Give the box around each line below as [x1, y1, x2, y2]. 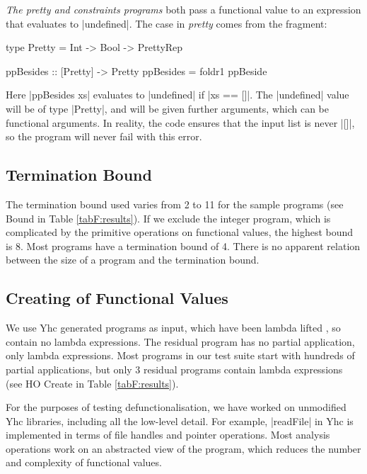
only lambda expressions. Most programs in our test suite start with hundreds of [6, 348, 355, 363]
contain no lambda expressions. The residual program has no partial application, [6, 334, 355, 349]
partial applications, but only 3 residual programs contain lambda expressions [6, 361, 343, 376]
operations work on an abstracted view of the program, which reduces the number [6, 441, 361, 456]
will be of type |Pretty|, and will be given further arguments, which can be [6, 101, 330, 115]
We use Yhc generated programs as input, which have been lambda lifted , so [6, 320, 341, 335]
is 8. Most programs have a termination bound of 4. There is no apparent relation [6, 238, 361, 253]
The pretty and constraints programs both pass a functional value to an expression [6, 2, 361, 16]
